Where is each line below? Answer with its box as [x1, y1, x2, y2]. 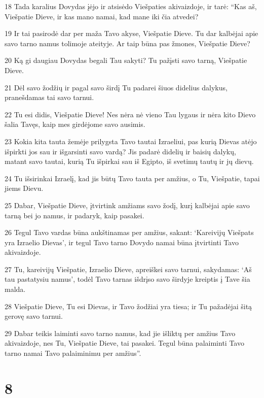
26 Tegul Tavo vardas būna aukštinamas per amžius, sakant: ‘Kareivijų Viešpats [5, 227, 254, 238]
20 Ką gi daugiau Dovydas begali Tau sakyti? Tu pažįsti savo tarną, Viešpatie [5, 55, 247, 65]
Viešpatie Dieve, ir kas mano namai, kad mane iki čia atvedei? [5, 11, 199, 21]
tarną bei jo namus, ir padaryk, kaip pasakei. [5, 210, 144, 220]
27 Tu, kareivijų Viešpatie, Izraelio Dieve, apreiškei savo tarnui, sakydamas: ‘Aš [5, 263, 252, 274]
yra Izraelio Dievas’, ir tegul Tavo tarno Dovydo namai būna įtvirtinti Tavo [5, 237, 239, 247]
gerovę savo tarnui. [5, 311, 63, 321]
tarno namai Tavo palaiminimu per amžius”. [5, 348, 141, 358]
